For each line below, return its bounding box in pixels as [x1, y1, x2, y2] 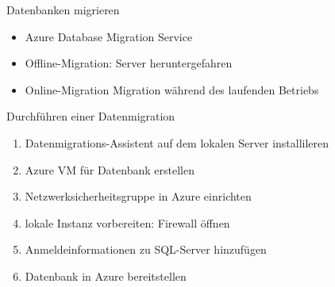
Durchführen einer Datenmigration [6, 108, 175, 124]
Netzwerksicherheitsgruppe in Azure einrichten [25, 188, 252, 205]
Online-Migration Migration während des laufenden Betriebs [25, 81, 319, 98]
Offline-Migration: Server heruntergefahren [25, 55, 233, 71]
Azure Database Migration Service [25, 28, 193, 44]
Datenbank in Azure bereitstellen [25, 267, 187, 284]
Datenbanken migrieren [6, 2, 120, 17]
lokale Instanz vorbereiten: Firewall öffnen [25, 214, 230, 231]
